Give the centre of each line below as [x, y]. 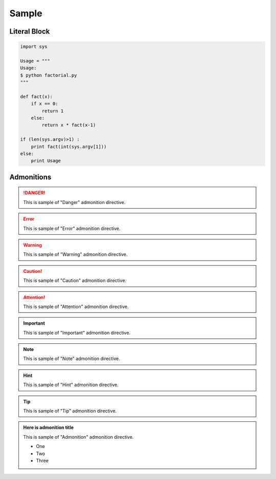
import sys [34, 47]
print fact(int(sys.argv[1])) [69, 146]
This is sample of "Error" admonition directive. [72, 228]
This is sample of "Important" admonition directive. [77, 333]
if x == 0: [44, 104]
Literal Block [30, 31]
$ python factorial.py [49, 75]
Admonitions [30, 177]
